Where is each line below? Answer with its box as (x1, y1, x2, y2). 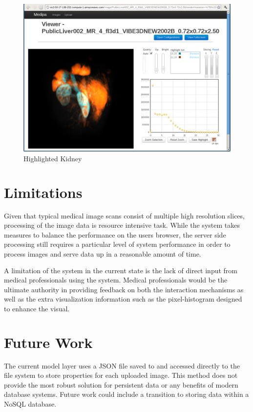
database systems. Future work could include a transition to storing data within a (4, 389, 249, 399)
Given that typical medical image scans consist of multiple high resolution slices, (4, 210, 245, 220)
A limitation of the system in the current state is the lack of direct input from (4, 265, 238, 275)
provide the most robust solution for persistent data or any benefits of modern (4, 379, 238, 390)
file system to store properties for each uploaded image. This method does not (4, 370, 238, 380)
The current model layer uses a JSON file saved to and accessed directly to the (4, 360, 240, 370)
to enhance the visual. (4, 303, 70, 313)
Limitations (4, 182, 83, 202)
